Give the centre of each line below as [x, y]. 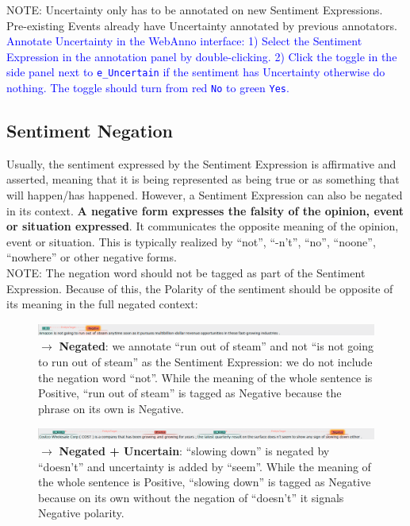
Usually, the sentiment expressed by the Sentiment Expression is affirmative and [201, 163]
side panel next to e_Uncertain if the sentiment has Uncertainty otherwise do [196, 72]
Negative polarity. [81, 513]
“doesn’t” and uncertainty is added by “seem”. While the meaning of [205, 466]
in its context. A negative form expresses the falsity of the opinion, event [205, 210]
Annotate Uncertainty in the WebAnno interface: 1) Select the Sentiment [184, 41]
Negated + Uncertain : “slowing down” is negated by [194, 450]
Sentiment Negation [90, 131]
